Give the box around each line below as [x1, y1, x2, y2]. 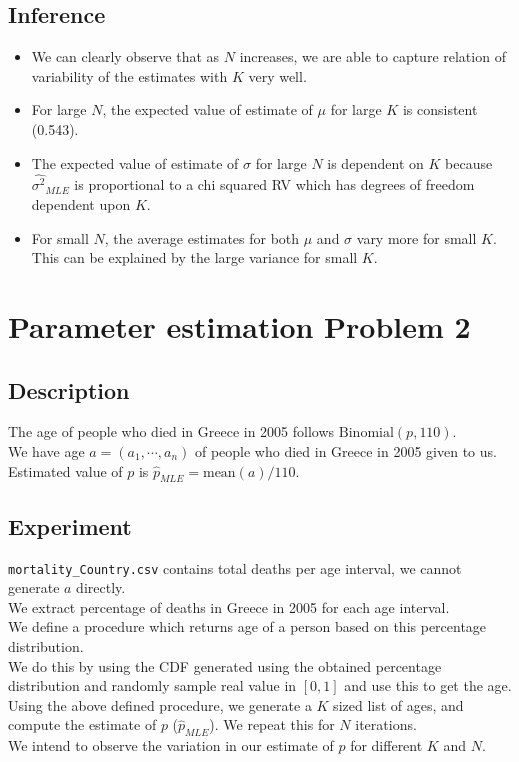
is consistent [402, 99, 478, 120]
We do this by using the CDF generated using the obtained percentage [8, 655, 442, 676]
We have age [8, 441, 85, 462]
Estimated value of [8, 460, 123, 481]
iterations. [355, 714, 417, 735]
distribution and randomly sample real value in [8, 675, 297, 696]
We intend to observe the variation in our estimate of [8, 735, 334, 756]
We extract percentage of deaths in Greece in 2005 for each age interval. [8, 596, 450, 617]
